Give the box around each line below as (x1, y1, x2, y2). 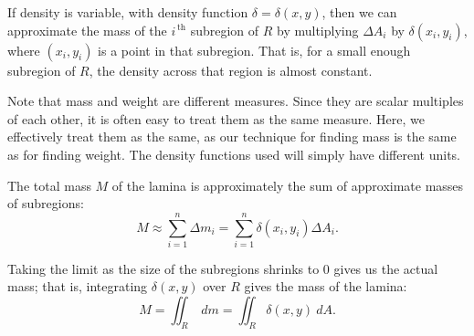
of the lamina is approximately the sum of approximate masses (111, 175, 464, 194)
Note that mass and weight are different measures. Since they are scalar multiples (7, 91, 464, 110)
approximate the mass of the (7, 20, 167, 39)
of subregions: (7, 194, 84, 213)
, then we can (321, 3, 397, 21)
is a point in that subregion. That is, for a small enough (98, 40, 411, 59)
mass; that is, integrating (7, 277, 148, 296)
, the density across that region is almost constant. (89, 60, 373, 79)
